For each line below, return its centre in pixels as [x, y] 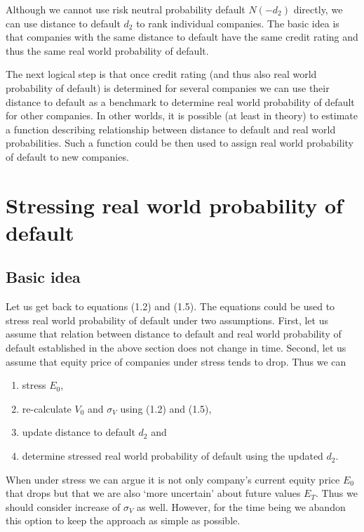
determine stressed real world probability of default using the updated [173, 456]
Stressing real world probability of [174, 205]
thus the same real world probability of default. [107, 50]
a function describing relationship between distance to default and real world [171, 129]
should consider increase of [63, 506]
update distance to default [79, 432]
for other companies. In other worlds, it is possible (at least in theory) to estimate [182, 115]
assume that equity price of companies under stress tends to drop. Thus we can [176, 361]
